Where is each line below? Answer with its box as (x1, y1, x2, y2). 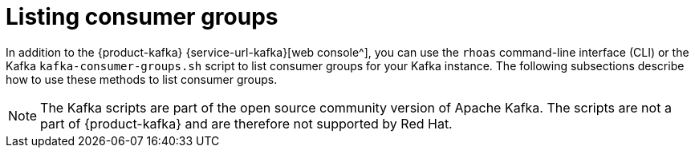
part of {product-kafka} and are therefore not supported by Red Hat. (40, 115, 453, 132)
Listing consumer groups (6, 3, 278, 30)
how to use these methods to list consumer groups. (6, 72, 278, 86)
